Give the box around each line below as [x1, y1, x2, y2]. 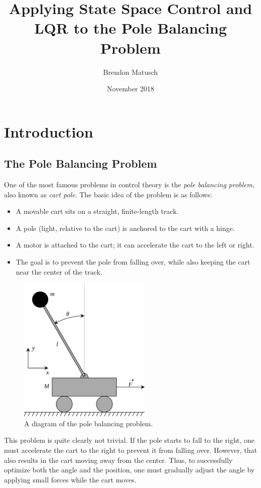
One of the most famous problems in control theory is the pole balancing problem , [4, 179, 254, 190]
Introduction [4, 121, 93, 142]
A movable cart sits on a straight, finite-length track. [16, 206, 179, 216]
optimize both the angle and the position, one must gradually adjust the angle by [4, 464, 255, 475]
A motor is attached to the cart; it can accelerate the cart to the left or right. [16, 239, 254, 250]
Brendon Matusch [103, 66, 158, 77]
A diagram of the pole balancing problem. [24, 418, 153, 428]
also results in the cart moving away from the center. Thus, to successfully [4, 454, 233, 465]
